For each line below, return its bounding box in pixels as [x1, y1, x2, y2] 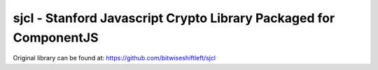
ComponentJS [13, 30, 99, 45]
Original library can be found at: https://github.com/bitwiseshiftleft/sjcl [13, 54, 216, 62]
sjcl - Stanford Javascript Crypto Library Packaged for [13, 10, 335, 26]
